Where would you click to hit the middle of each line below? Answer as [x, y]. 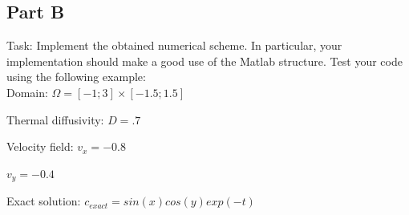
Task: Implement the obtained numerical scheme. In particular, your [174, 45]
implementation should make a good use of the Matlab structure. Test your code [204, 61]
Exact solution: [44, 201]
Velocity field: [40, 146]
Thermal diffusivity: [55, 119]
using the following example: [76, 77]
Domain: [27, 92]
